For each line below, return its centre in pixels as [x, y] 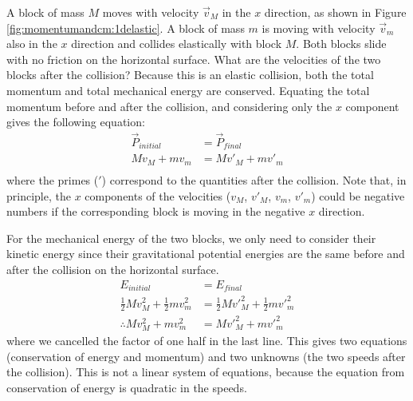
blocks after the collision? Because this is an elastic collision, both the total [190, 75]
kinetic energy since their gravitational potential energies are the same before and [206, 254]
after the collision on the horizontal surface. [113, 269]
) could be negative [358, 195]
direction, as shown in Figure [335, 12]
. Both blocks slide [341, 44]
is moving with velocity [319, 28]
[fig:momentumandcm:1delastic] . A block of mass [126, 28]
